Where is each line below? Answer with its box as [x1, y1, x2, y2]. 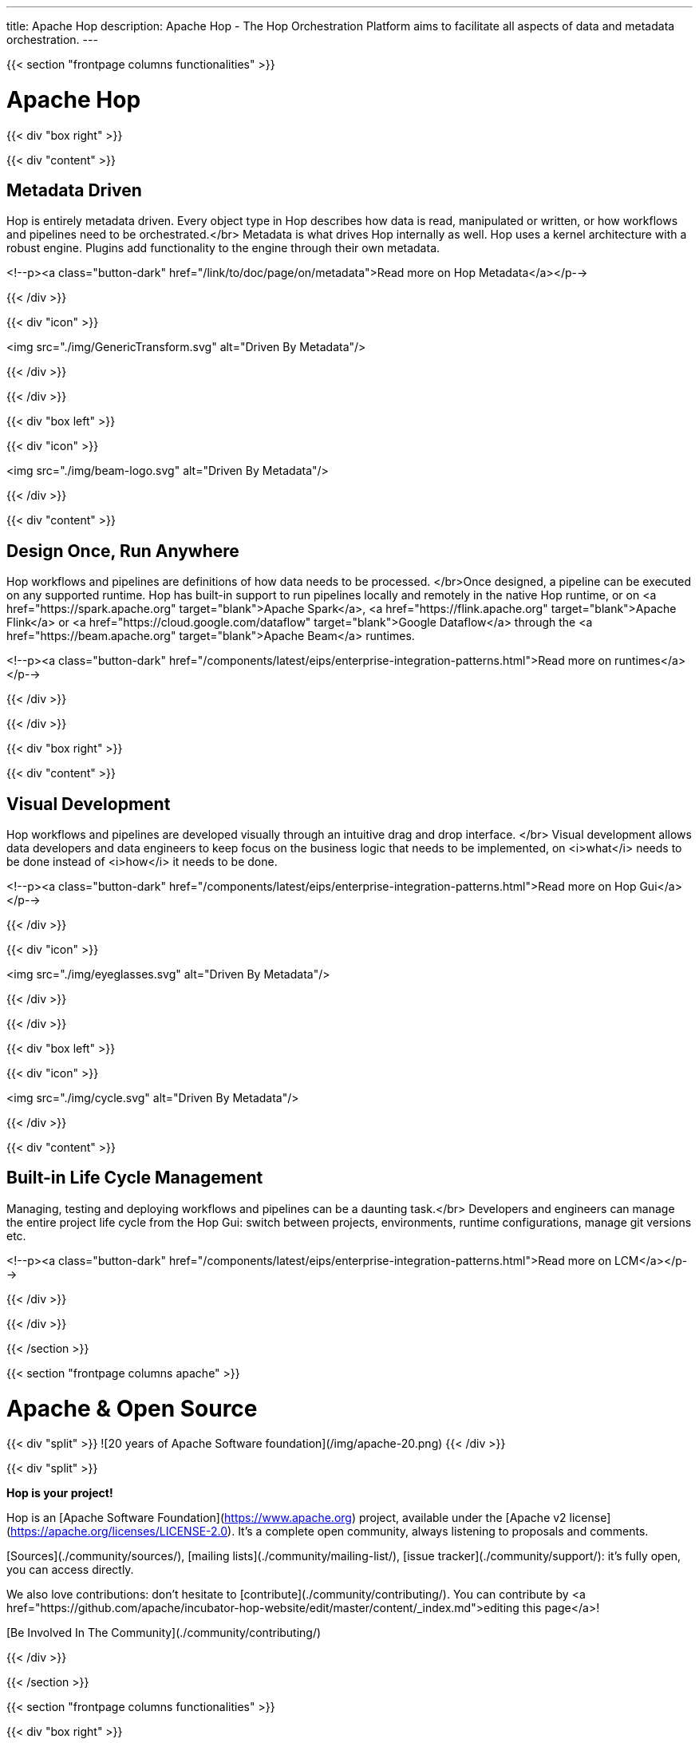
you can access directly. [6, 1563, 134, 1577]
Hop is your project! [6, 1486, 113, 1500]
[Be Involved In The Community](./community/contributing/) [6, 1626, 322, 1640]
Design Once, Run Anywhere [6, 540, 239, 561]
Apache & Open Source [6, 1394, 258, 1422]
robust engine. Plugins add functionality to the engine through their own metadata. [6, 241, 440, 255]
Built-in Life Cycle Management [6, 1168, 263, 1188]
